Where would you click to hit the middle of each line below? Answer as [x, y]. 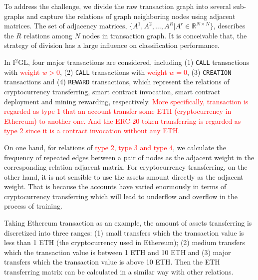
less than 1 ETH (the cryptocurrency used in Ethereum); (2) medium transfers [125, 242]
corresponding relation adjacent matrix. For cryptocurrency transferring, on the [126, 167]
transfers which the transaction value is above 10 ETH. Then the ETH [112, 262]
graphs [14, 16]
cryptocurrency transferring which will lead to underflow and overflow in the [121, 196]
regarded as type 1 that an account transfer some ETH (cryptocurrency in [118, 111]
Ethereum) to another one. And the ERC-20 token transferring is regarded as [123, 121]
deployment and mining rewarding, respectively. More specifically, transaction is [126, 101]
